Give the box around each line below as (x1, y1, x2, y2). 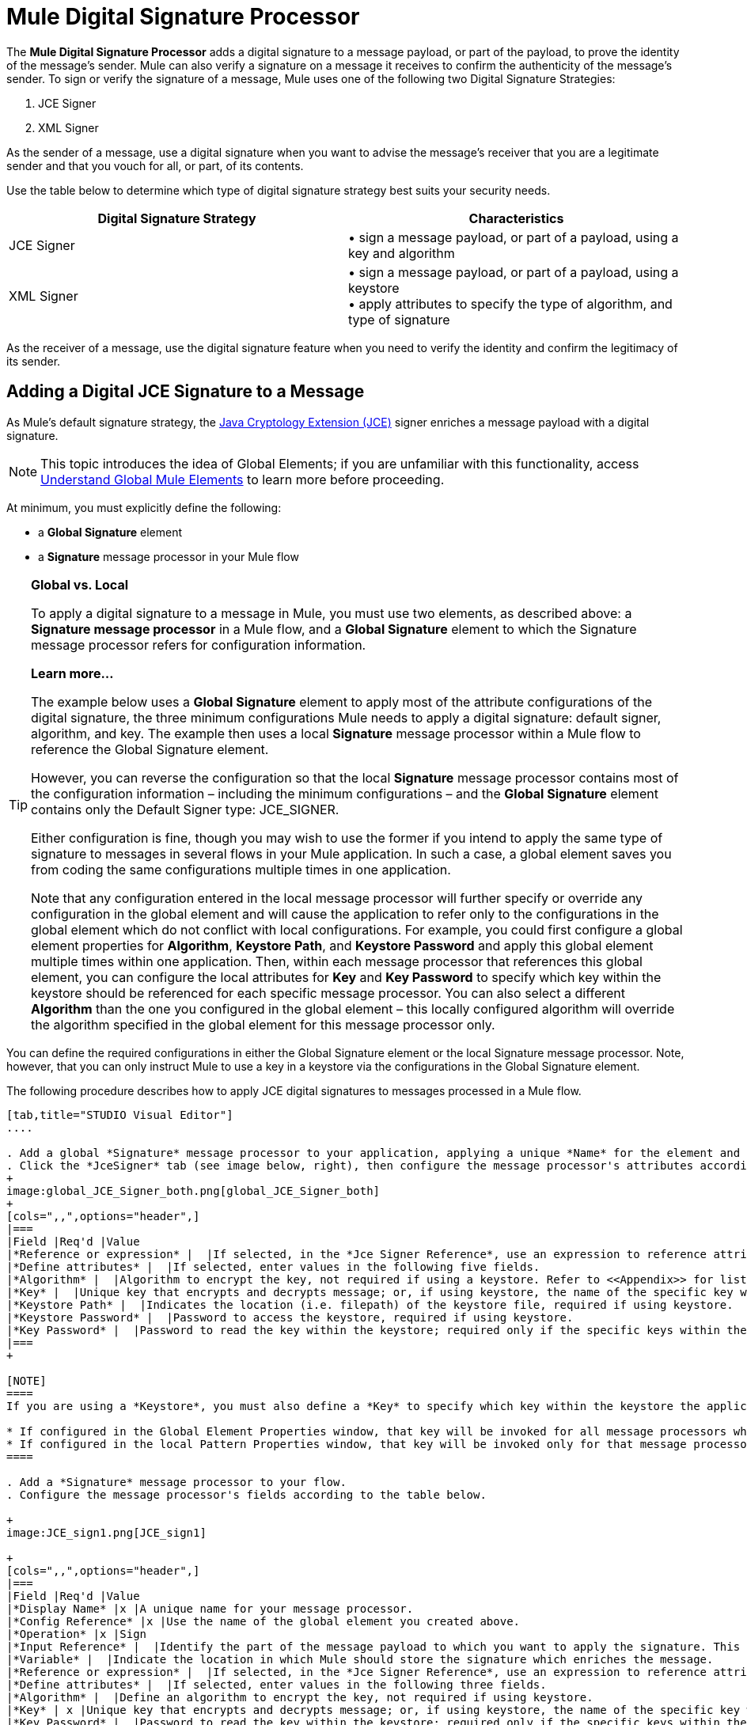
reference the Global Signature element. (31, 741, 269, 757)
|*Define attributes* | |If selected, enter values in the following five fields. (6, 1260, 540, 1273)
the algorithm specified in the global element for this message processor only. (31, 1016, 495, 1033)
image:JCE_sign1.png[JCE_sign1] (6, 1526, 207, 1539)
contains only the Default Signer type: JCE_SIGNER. (31, 801, 339, 817)
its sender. (6, 354, 61, 368)
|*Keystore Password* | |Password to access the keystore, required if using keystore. (6, 1310, 574, 1324)
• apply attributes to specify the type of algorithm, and (348, 295, 673, 312)
